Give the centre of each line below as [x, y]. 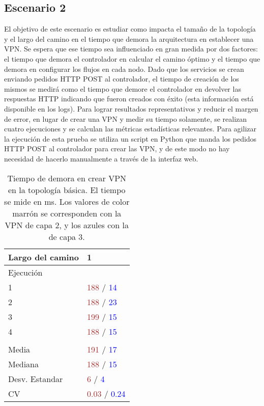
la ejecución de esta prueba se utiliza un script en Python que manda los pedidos [130, 138]
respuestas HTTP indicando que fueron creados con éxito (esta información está [129, 99]
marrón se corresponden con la [67, 213]
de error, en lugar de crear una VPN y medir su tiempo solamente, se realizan [126, 118]
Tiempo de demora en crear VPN [67, 178]
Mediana [24, 364]
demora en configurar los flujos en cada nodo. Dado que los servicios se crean [124, 69]
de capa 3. [67, 236]
